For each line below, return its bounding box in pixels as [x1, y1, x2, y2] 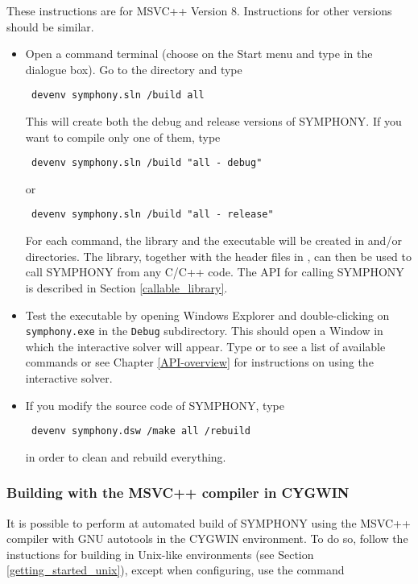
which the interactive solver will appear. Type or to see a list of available [25, 338, 386, 354]
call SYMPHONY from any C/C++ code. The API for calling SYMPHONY [25, 263, 404, 280]
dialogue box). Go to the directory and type [25, 60, 242, 77]
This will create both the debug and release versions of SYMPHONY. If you [25, 113, 402, 130]
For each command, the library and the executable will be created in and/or [25, 232, 402, 249]
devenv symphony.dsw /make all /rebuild [31, 425, 251, 437]
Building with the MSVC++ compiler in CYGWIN [6, 483, 350, 503]
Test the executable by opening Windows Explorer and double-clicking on [25, 306, 390, 323]
